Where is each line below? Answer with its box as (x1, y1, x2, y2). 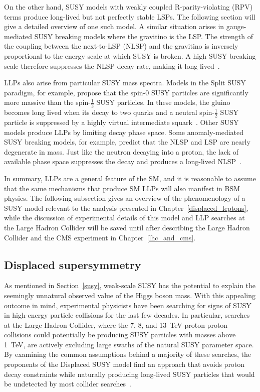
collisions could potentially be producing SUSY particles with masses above (4, 329, 236, 340)
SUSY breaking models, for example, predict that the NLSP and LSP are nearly (4, 137, 250, 147)
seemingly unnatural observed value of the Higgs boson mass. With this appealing (4, 290, 255, 300)
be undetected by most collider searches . (4, 378, 131, 389)
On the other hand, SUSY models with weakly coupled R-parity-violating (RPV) (4, 2, 253, 12)
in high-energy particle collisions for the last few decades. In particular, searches (4, 310, 250, 320)
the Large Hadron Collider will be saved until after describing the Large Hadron (4, 222, 250, 232)
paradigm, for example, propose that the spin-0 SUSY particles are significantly (4, 87, 248, 97)
